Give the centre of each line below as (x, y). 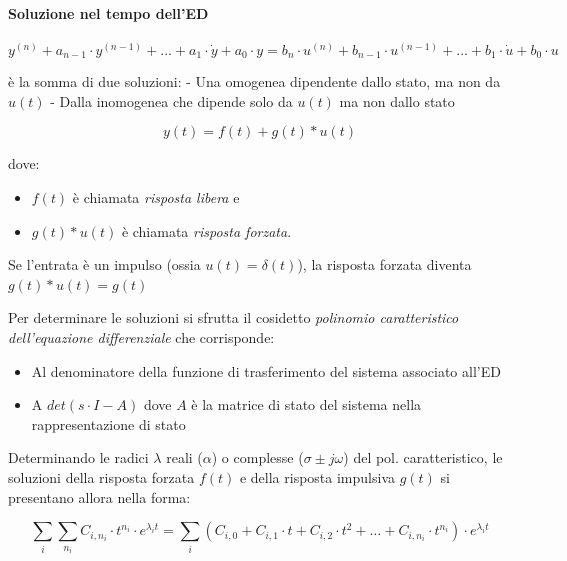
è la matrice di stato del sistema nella (306, 404)
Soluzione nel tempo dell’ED (108, 12)
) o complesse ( (257, 457)
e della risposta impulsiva (317, 476)
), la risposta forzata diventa (384, 264)
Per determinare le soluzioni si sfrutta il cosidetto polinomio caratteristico (233, 317)
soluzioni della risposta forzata (101, 476)
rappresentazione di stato (108, 423)
